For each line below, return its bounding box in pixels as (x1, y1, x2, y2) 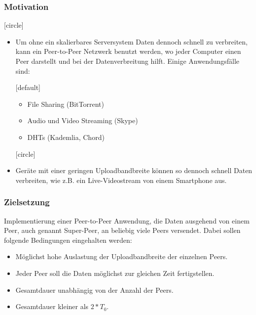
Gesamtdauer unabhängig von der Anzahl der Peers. (15, 284, 174, 295)
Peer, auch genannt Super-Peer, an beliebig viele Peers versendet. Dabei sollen (4, 225, 241, 235)
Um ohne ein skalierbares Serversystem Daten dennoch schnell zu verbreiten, (15, 36, 248, 46)
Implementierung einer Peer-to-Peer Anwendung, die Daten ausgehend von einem (4, 215, 250, 225)
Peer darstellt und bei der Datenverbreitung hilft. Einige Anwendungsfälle (15, 56, 240, 66)
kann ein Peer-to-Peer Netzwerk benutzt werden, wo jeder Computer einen (15, 46, 241, 56)
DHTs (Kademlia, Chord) (27, 132, 105, 142)
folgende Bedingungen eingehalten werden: (4, 234, 132, 245)
